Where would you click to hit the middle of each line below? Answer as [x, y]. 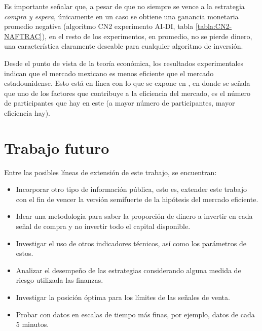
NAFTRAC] [23, 36]
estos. [25, 253]
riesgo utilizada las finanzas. [60, 280]
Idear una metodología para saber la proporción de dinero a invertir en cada [134, 216]
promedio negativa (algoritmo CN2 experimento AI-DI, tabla [99, 26]
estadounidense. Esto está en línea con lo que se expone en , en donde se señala [127, 83]
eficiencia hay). [27, 112]
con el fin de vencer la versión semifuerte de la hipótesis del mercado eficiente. [137, 199]
